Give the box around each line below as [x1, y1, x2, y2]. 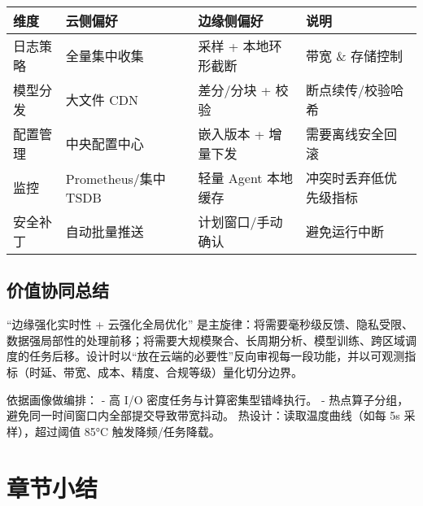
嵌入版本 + [198, 124, 265, 143]
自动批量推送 [65, 222, 144, 241]
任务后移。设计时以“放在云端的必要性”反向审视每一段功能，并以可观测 [28, 347, 405, 364]
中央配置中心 [65, 134, 144, 153]
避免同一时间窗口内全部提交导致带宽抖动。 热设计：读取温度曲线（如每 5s [7, 407, 400, 424]
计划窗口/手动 [198, 212, 283, 231]
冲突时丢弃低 [306, 168, 385, 187]
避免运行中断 [306, 222, 385, 241]
